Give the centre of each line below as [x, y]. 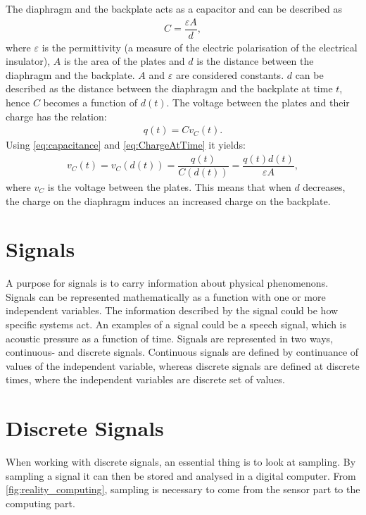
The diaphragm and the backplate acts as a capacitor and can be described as [174, 8]
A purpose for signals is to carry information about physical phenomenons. [167, 283]
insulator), [28, 61]
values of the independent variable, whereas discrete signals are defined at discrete [183, 365]
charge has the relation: [56, 116]
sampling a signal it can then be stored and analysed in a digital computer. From [181, 475]
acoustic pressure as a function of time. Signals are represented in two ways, [170, 338]
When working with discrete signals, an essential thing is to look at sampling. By [181, 462]
